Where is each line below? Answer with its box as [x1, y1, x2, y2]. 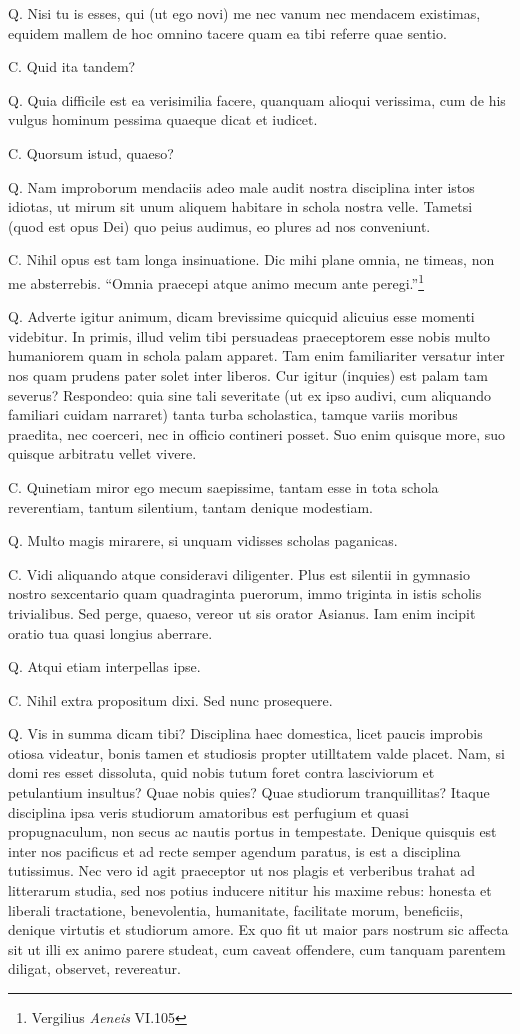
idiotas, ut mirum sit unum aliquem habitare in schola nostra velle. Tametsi [8, 196, 473, 217]
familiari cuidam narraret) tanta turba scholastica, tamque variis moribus [8, 404, 458, 425]
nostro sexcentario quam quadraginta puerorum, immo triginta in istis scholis [8, 583, 482, 604]
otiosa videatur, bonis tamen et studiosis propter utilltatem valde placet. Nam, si [8, 742, 505, 763]
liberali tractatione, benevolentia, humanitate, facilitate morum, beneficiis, [8, 899, 464, 920]
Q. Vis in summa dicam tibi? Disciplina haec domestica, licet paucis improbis [8, 723, 483, 744]
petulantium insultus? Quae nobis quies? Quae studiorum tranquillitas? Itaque [8, 782, 490, 803]
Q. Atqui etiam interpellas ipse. [8, 656, 201, 677]
